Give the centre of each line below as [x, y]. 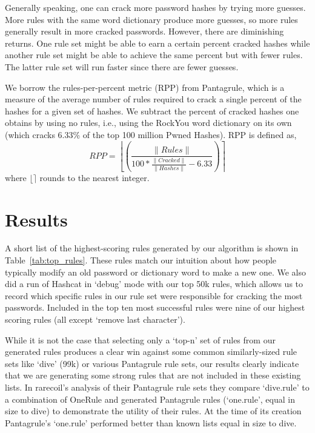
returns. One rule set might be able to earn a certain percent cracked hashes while [157, 43]
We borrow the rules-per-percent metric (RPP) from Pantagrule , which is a [145, 87]
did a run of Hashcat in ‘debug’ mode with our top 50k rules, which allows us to [154, 284]
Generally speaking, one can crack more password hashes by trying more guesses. [155, 7]
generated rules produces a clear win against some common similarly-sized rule [151, 352]
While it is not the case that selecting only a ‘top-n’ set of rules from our [140, 339]
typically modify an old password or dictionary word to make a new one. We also [155, 272]
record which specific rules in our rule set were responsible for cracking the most [154, 295]
